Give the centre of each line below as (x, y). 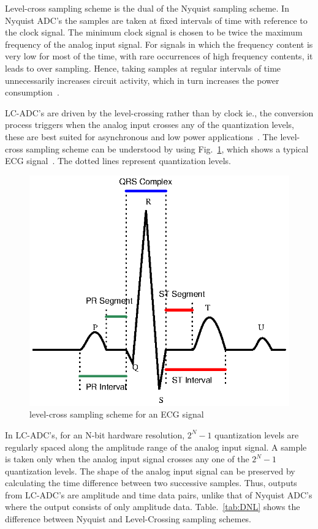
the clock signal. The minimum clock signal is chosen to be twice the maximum (154, 32)
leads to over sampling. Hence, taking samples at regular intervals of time (143, 68)
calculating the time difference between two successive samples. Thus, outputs (151, 483)
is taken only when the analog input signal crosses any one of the (127, 459)
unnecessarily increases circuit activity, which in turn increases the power (142, 80)
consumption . (32, 92)
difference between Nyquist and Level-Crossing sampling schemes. (128, 519)
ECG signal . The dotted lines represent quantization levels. (118, 161)
